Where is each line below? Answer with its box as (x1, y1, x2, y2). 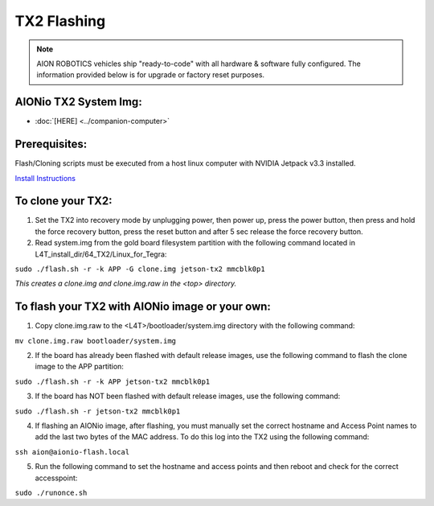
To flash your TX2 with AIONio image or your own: (14, 300, 271, 314)
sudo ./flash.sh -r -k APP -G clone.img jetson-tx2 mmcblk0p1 (14, 265, 265, 274)
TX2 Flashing (14, 12, 106, 30)
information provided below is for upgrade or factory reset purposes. (36, 70, 265, 80)
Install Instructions (14, 173, 76, 183)
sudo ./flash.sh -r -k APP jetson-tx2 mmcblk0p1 (14, 376, 211, 386)
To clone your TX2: (14, 194, 113, 208)
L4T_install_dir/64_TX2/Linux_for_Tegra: (35, 249, 167, 259)
